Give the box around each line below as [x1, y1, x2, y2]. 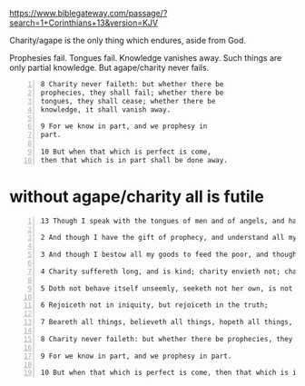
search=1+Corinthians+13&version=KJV [9, 17, 159, 28]
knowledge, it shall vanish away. [40, 104, 172, 114]
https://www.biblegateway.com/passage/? [9, 8, 168, 18]
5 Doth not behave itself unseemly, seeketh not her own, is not [40, 283, 293, 293]
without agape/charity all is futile [9, 186, 265, 207]
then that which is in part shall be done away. [40, 155, 229, 164]
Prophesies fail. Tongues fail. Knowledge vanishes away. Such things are [9, 53, 282, 63]
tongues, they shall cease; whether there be [40, 96, 216, 105]
